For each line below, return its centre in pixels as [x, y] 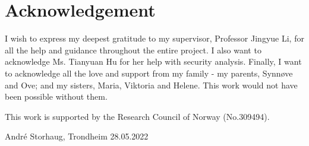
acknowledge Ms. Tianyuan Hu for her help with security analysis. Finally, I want [153, 61]
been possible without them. [56, 96]
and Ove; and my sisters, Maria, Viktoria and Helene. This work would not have [151, 85]
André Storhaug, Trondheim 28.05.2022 [77, 136]
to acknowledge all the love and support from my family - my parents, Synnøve [149, 73]
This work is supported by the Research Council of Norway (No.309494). [137, 116]
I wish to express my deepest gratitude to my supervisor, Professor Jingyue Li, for [154, 38]
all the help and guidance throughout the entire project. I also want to [133, 50]
